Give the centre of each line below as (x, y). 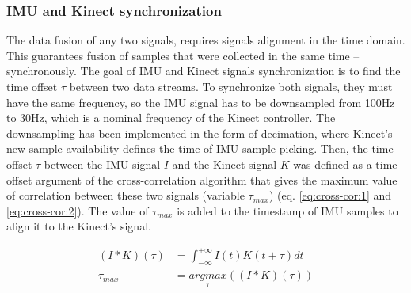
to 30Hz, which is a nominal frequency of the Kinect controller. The (171, 118)
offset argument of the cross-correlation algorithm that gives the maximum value (202, 179)
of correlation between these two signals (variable (126, 195)
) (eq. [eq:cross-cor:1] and (330, 195)
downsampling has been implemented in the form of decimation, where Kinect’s (200, 133)
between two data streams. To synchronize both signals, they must (231, 86)
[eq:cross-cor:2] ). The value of (78, 210)
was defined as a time (345, 164)
